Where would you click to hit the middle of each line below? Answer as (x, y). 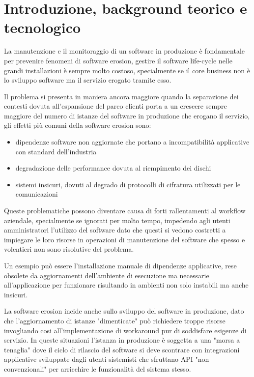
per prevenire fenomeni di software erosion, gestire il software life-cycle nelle (118, 60)
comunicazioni (37, 194)
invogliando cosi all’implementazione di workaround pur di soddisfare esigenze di (125, 330)
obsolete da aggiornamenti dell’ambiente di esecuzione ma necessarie (107, 275)
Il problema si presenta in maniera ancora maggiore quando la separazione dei (121, 96)
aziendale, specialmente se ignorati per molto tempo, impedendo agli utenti (117, 220)
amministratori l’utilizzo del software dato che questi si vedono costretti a (115, 230)
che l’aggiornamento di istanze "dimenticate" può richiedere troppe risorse (115, 320)
